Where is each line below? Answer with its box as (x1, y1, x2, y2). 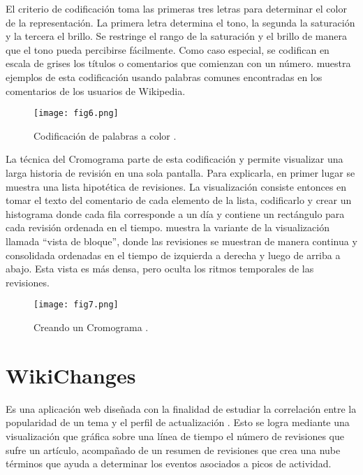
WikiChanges (6, 360, 136, 389)
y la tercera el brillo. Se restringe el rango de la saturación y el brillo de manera (6, 29, 347, 43)
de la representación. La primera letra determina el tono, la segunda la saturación (6, 15, 355, 29)
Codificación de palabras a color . (34, 128, 177, 142)
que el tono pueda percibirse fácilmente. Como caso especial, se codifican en (6, 42, 329, 57)
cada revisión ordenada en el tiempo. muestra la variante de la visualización (6, 220, 329, 235)
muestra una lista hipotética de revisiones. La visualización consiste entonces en (6, 179, 347, 193)
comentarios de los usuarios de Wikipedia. (6, 83, 186, 98)
